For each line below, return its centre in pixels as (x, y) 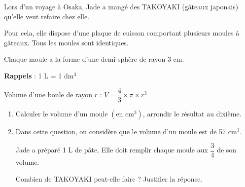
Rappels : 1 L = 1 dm (39, 75)
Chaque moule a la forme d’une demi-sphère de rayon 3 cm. (94, 59)
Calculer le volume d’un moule (62, 113)
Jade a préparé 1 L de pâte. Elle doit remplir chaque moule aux (112, 150)
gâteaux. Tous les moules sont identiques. (66, 42)
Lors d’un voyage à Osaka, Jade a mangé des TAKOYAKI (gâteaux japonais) (121, 6)
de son (227, 150)
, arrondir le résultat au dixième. (192, 113)
